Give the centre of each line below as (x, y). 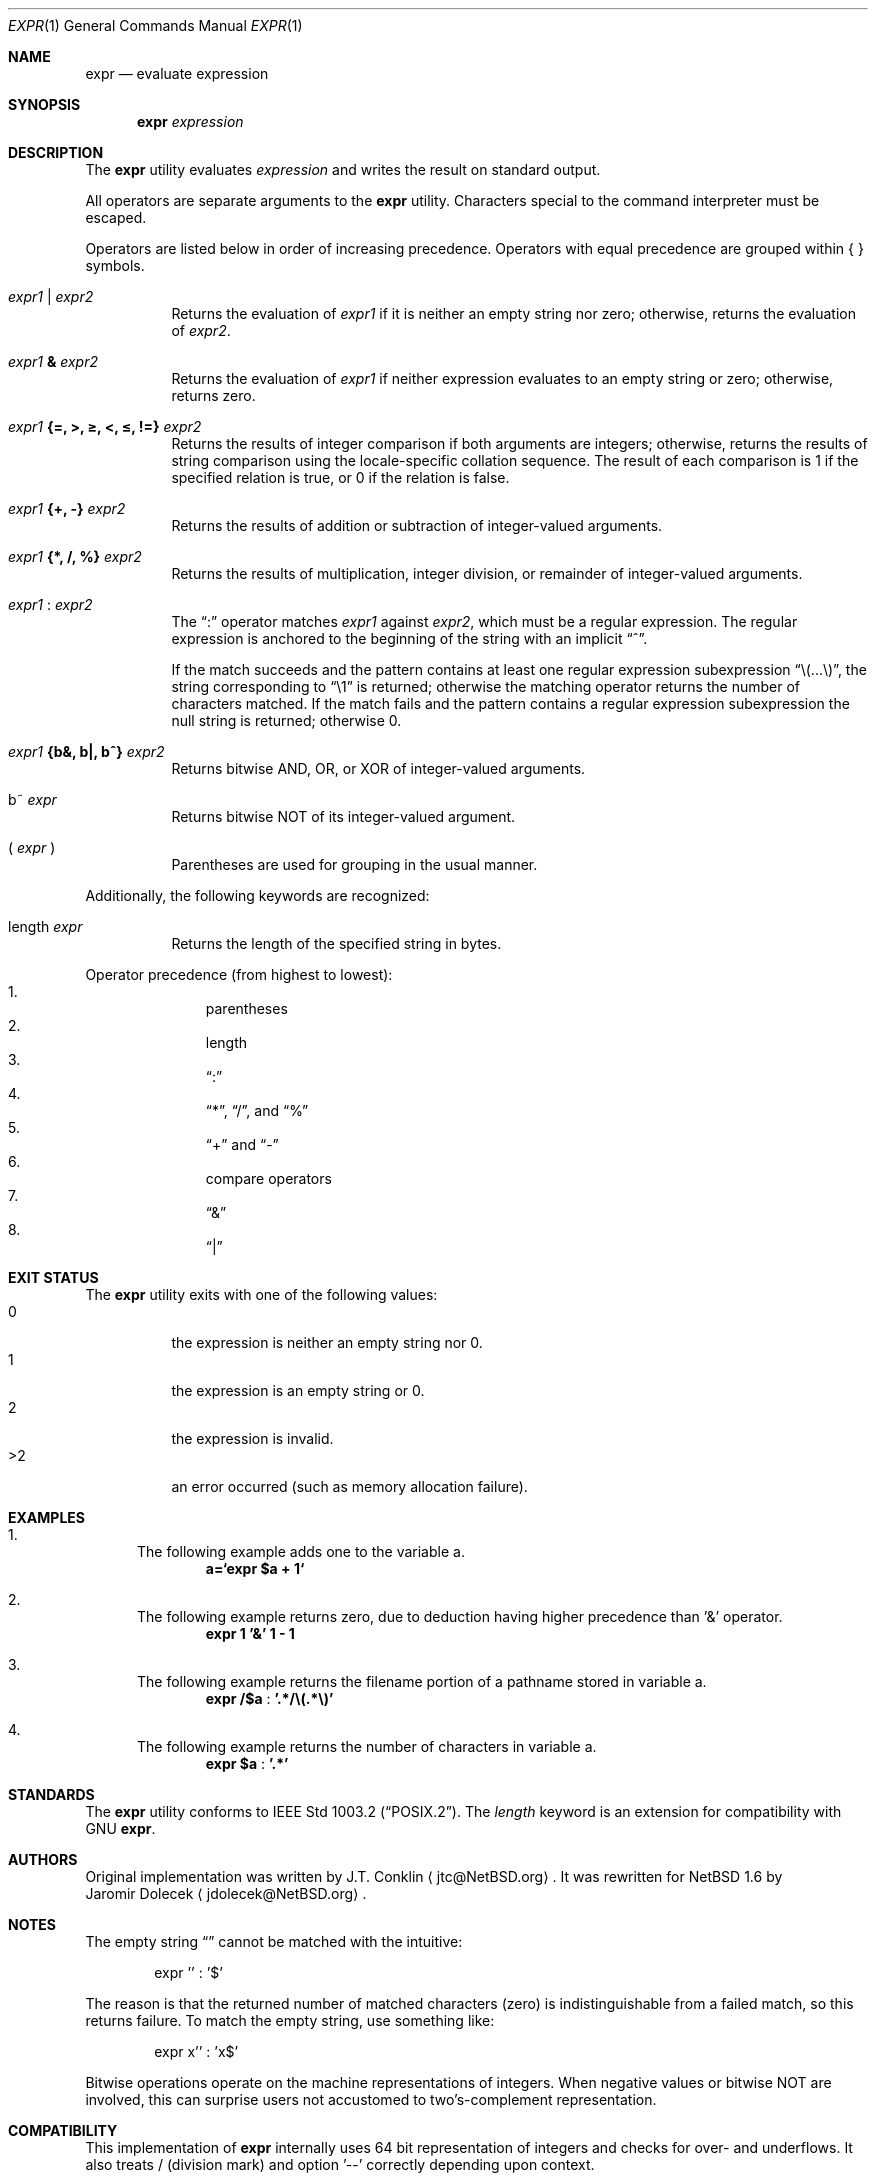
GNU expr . (120, 1828)
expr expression (190, 121)
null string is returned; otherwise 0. (286, 720)
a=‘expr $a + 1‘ (255, 1568)
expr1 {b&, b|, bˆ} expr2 (86, 751)
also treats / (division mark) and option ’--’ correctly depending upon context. (340, 2164)
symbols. (115, 265)
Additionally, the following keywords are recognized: (257, 895)
